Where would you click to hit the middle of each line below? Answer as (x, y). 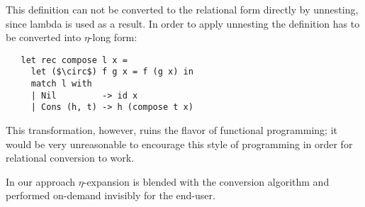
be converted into (44, 37)
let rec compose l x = (74, 60)
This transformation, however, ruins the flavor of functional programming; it (172, 130)
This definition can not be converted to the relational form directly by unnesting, (182, 9)
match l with (61, 84)
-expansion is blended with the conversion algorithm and (206, 181)
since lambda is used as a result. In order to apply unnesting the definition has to (183, 23)
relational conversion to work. (70, 158)
